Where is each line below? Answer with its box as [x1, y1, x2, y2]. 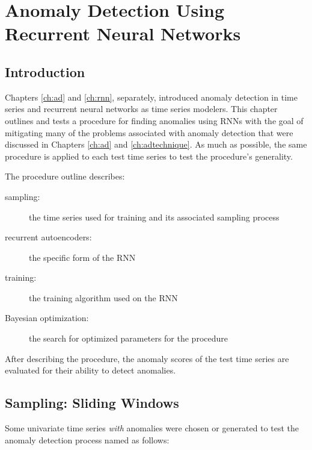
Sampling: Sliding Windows [5, 393, 179, 412]
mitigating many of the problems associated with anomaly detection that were [5, 126, 293, 139]
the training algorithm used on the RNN [29, 291, 178, 304]
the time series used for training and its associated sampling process [29, 210, 280, 223]
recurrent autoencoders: [5, 231, 92, 243]
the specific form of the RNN [29, 251, 136, 263]
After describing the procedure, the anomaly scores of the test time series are [5, 352, 289, 364]
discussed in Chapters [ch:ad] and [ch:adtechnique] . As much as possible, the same [5, 138, 307, 151]
